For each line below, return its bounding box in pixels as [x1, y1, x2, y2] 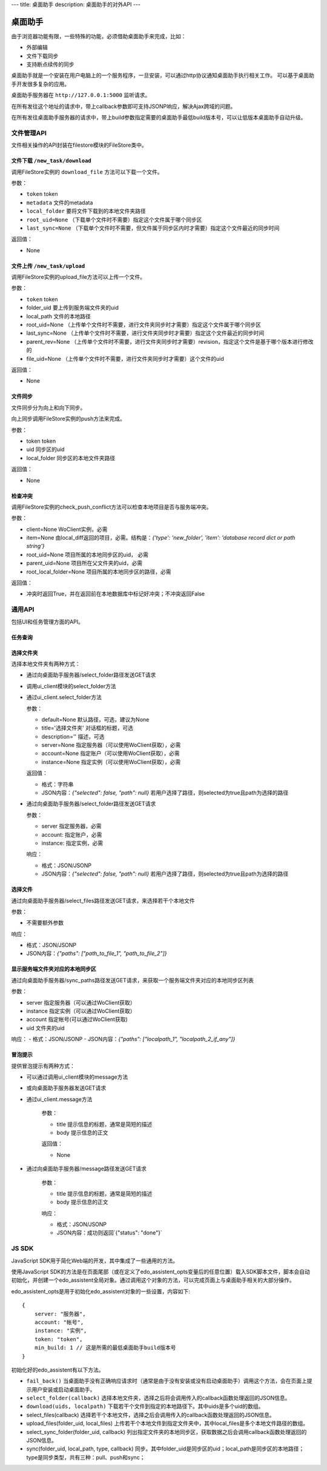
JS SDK [11, 1244, 34, 1253]
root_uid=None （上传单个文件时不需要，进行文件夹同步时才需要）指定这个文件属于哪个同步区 [26, 321, 262, 329]
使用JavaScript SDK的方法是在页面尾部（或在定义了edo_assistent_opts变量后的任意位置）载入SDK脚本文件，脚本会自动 [11, 1268, 310, 1275]
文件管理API [11, 129, 47, 137]
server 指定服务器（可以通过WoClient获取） [26, 999, 136, 1006]
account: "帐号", [34, 1319, 84, 1325]
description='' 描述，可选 [41, 732, 105, 740]
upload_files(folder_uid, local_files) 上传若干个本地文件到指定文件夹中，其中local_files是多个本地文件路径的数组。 [26, 1419, 309, 1427]
